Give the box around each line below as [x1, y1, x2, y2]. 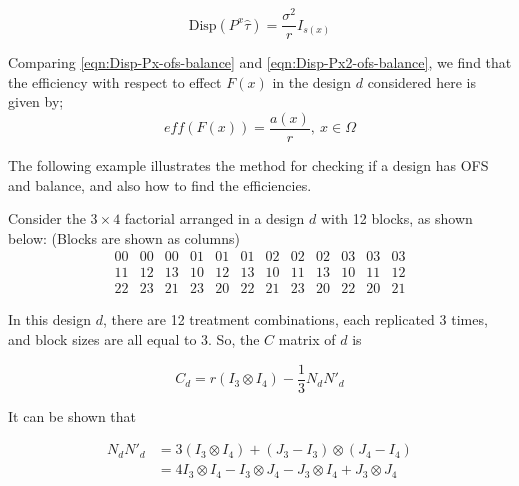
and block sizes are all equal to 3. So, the [8, 329, 260, 350]
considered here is [367, 71, 476, 92]
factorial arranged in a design [124, 208, 305, 229]
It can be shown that [8, 405, 137, 426]
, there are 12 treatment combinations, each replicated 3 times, [102, 309, 488, 330]
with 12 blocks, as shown [320, 208, 473, 229]
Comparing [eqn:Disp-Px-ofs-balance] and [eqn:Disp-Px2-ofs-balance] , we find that [8, 52, 512, 73]
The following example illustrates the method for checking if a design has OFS [8, 154, 489, 175]
